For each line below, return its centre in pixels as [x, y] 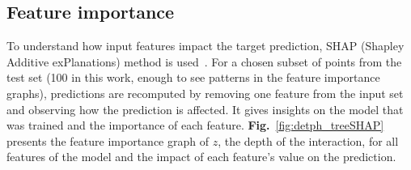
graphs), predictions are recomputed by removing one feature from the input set [205, 93]
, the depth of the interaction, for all [308, 140]
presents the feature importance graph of [108, 140]
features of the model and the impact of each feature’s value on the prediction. [201, 157]
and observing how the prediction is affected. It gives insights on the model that [205, 109]
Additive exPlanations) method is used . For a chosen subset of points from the [204, 61]
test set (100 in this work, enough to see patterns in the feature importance [193, 77]
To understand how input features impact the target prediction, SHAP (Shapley [205, 46]
